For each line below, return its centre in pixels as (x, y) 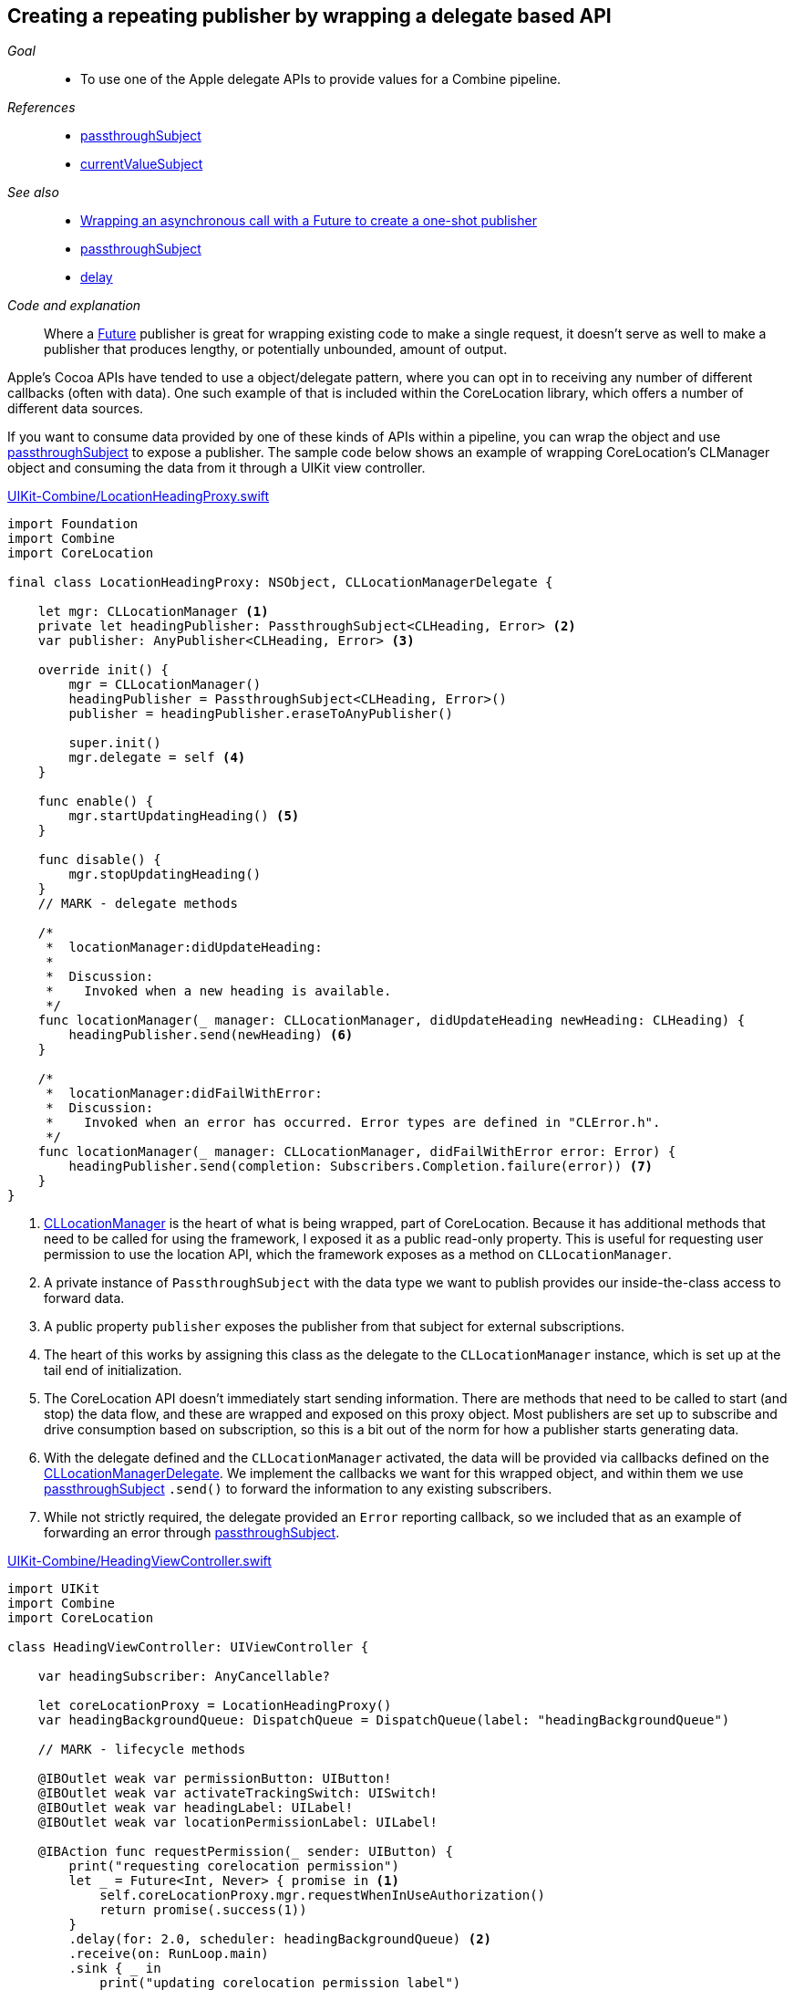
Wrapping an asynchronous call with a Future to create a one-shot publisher (309, 221)
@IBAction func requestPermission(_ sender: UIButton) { (245, 1852)
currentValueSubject (142, 164)
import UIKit (54, 1589)
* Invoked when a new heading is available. (219, 991)
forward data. (84, 1298)
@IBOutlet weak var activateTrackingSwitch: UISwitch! (238, 1793)
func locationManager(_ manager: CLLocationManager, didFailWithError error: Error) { (357, 1152)
